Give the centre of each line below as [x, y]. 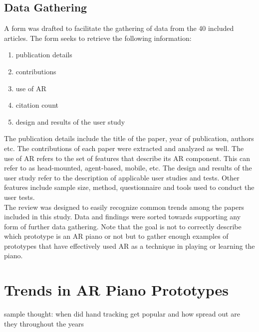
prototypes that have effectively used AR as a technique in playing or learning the [129, 246]
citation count [37, 105]
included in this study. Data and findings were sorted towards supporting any [123, 217]
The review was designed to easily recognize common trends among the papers [124, 207]
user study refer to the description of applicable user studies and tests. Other [122, 177]
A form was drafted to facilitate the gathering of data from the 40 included [119, 28]
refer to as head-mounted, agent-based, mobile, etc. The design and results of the [128, 168]
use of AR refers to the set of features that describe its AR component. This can [127, 158]
